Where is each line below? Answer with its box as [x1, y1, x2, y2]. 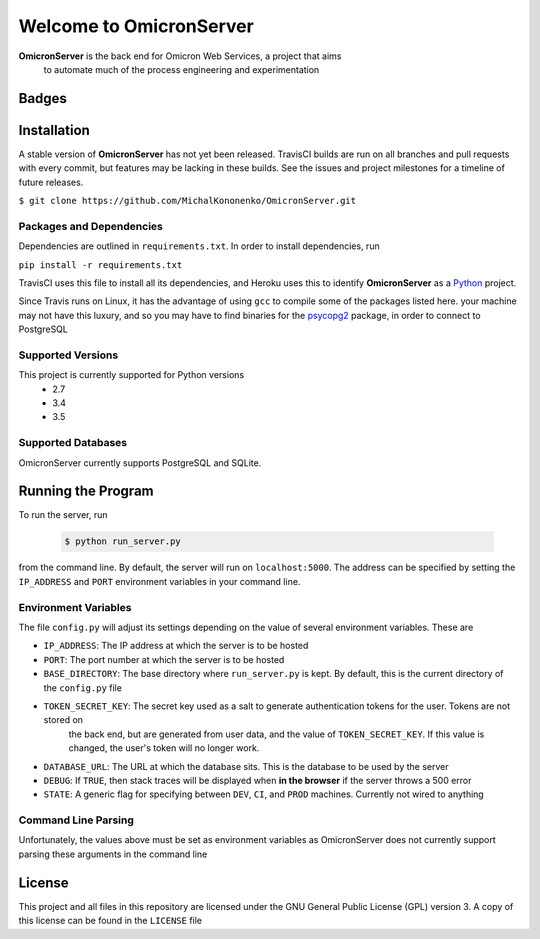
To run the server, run [18, 509, 108, 521]
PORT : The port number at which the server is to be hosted [43, 653, 285, 665]
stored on [43, 714, 84, 726]
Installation [18, 121, 90, 139]
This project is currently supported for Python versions [18, 369, 245, 381]
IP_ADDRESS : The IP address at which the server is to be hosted [43, 640, 309, 652]
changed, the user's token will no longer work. [68, 742, 260, 754]
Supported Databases [18, 436, 128, 450]
